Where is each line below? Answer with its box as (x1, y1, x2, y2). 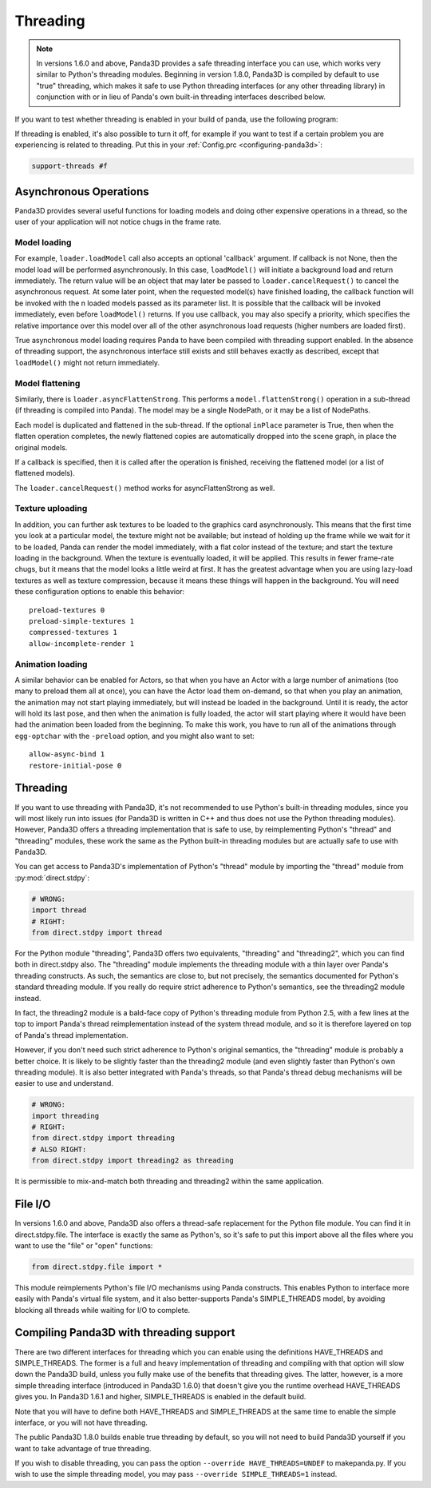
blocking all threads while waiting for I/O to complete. (14, 1305, 191, 1314)
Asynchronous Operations (14, 185, 149, 198)
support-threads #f (31, 162, 108, 171)
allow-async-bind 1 (29, 750, 105, 759)
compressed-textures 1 (29, 628, 118, 637)
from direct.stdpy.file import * (31, 1262, 163, 1271)
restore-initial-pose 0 (29, 760, 122, 770)
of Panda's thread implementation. (14, 1030, 129, 1039)
